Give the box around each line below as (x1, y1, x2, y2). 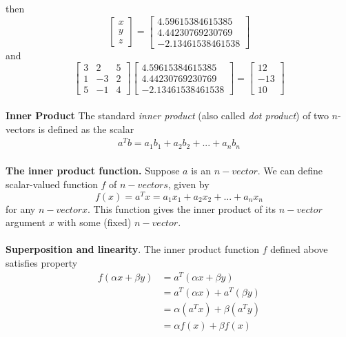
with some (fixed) (57, 215, 132, 229)
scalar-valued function (6, 176, 98, 191)
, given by (167, 176, 210, 191)
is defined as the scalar (38, 121, 134, 136)
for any (6, 201, 36, 216)
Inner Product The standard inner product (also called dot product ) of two (6, 108, 329, 122)
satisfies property (6, 255, 78, 269)
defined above (270, 242, 328, 256)
